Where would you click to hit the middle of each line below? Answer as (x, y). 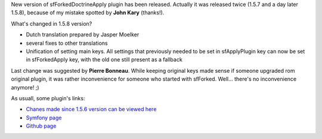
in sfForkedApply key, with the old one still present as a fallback (104, 60)
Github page (41, 126)
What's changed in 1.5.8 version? (52, 23)
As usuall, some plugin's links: (48, 98)
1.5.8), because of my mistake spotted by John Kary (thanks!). (88, 13)
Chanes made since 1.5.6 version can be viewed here (91, 109)
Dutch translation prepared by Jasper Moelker (83, 35)
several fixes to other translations (67, 43)
